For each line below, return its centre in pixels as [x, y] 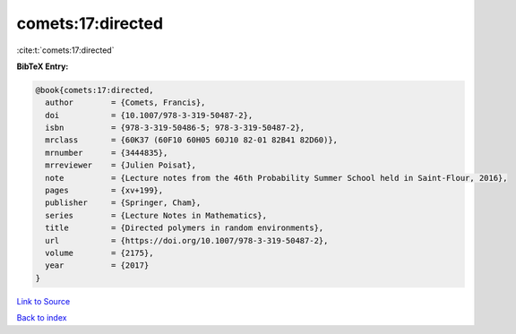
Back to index [42, 318]
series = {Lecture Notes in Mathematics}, [156, 215]
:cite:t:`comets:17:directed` [65, 50]
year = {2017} [97, 265]
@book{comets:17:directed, [95, 90]
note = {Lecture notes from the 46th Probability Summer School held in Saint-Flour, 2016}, [276, 178]
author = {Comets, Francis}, [125, 103]
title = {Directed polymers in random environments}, [185, 228]
